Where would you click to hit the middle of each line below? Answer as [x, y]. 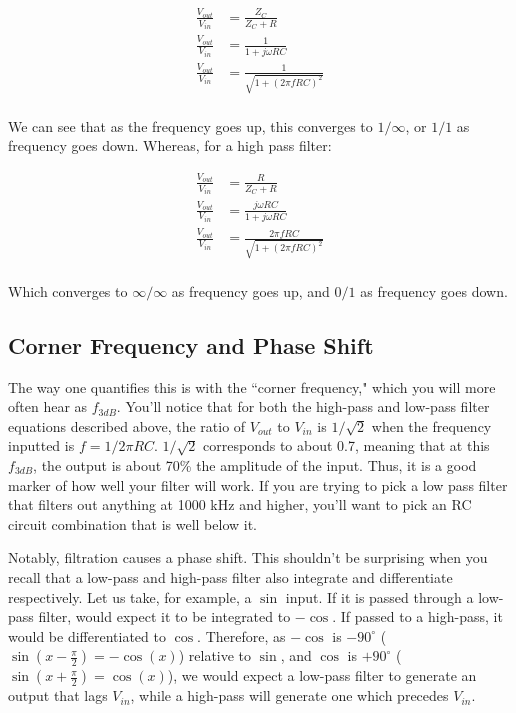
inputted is [41, 445]
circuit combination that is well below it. [133, 523]
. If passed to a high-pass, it [417, 616]
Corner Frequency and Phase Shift [191, 344]
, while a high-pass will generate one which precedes [289, 695]
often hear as [48, 406]
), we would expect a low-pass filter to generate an [322, 675]
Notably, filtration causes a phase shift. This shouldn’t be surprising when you [248, 557]
